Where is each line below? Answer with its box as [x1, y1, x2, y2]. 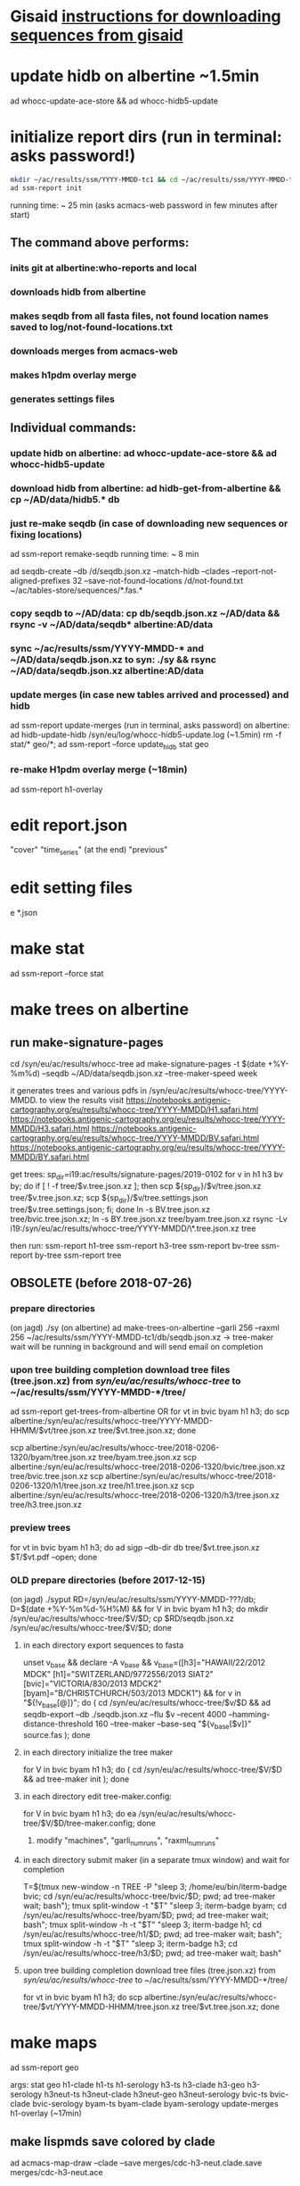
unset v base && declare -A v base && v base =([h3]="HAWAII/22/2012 [22, 1658, 266, 1670]
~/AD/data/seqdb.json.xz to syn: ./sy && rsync [10, 653, 217, 666]
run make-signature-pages [10, 1035, 164, 1050]
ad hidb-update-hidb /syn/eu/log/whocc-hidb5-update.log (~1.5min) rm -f [10, 729, 282, 740]
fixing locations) [10, 528, 83, 541]
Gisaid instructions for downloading [10, 6, 281, 27]
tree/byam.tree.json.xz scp [98, 1452, 197, 1463]
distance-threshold [22, 1718, 93, 1729]
